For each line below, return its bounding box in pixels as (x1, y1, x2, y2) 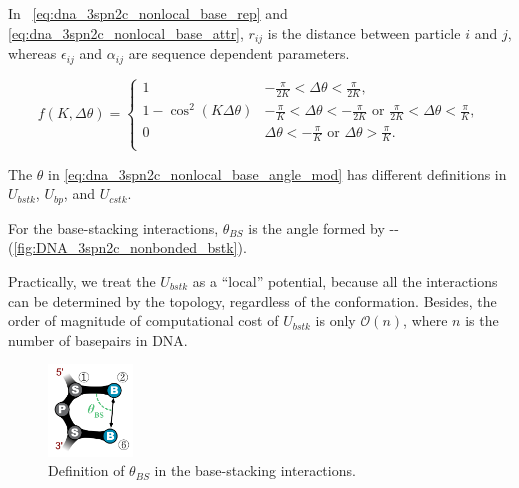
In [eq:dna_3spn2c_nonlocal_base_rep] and (8, 3, 288, 23)
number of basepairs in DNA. (8, 329, 188, 350)
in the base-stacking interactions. (154, 460, 356, 481)
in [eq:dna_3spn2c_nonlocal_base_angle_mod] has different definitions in (48, 163, 507, 184)
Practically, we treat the (8, 270, 156, 291)
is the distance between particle (267, 22, 461, 43)
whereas (8, 43, 57, 64)
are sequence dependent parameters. (128, 43, 350, 64)
